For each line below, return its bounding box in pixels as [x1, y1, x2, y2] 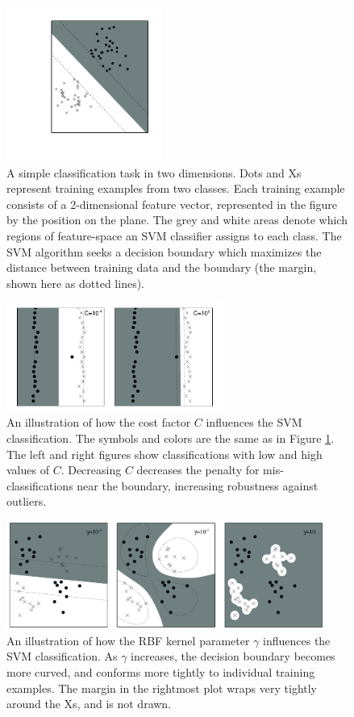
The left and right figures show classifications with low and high [6, 445, 323, 462]
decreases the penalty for [136, 461, 260, 478]
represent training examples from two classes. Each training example [6, 180, 345, 197]
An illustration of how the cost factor [6, 414, 191, 431]
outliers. [6, 493, 47, 510]
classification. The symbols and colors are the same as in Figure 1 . [6, 429, 335, 446]
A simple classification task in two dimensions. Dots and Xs [6, 164, 302, 181]
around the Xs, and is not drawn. [6, 695, 172, 712]
